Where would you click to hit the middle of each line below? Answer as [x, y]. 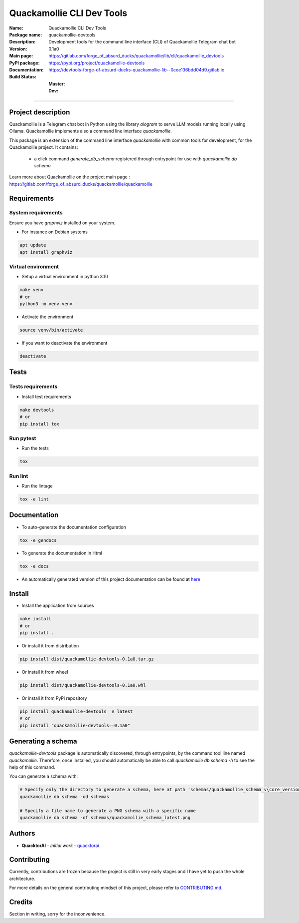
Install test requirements [47, 397]
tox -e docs [34, 566]
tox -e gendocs [38, 540]
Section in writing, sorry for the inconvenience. [57, 914]
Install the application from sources [58, 606]
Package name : [26, 34]
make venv [32, 290]
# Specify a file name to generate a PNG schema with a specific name [108, 811]
